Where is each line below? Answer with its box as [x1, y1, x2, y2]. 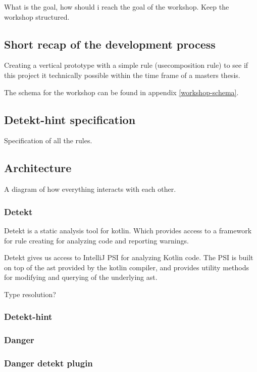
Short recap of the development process [4, 36, 216, 52]
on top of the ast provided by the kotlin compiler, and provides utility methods [4, 262, 249, 272]
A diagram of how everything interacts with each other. [4, 184, 176, 194]
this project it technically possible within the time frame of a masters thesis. [4, 69, 240, 80]
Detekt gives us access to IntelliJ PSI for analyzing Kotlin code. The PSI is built [4, 252, 253, 263]
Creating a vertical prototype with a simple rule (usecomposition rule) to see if [4, 60, 248, 70]
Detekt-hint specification [4, 111, 136, 127]
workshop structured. [4, 11, 70, 22]
